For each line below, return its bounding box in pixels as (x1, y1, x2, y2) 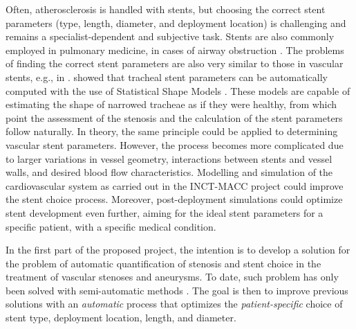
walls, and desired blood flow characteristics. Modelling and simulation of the (6, 165, 333, 179)
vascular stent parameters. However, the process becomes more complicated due (6, 137, 344, 152)
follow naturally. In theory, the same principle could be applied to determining (6, 124, 338, 139)
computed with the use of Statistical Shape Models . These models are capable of (6, 83, 350, 98)
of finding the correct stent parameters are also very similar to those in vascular (6, 56, 344, 71)
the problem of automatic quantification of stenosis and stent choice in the (6, 256, 321, 270)
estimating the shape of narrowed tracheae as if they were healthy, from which (6, 97, 337, 112)
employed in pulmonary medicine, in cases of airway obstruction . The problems (6, 42, 344, 57)
